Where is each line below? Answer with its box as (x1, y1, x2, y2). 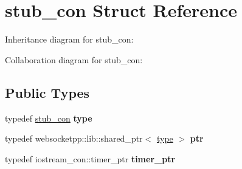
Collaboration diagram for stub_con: (5, 53, 143, 66)
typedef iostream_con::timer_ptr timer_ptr (5, 152, 176, 165)
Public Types (5, 83, 90, 102)
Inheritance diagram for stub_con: (5, 33, 134, 46)
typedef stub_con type (5, 111, 92, 124)
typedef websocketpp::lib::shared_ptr (5, 132, 143, 145)
